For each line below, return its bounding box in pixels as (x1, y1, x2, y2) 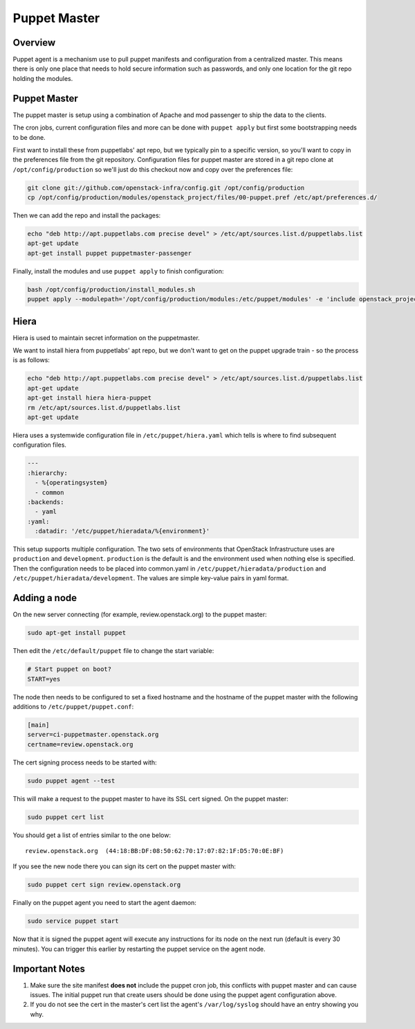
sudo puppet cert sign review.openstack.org (27, 881, 181, 889)
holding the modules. (12, 74, 73, 82)
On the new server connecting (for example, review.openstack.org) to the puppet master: (12, 610, 267, 619)
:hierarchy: (27, 469, 68, 477)
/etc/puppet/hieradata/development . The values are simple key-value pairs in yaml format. (12, 574, 289, 582)
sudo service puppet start (27, 918, 119, 925)
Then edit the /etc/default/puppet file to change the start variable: (12, 647, 214, 655)
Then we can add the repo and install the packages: (12, 211, 161, 220)
